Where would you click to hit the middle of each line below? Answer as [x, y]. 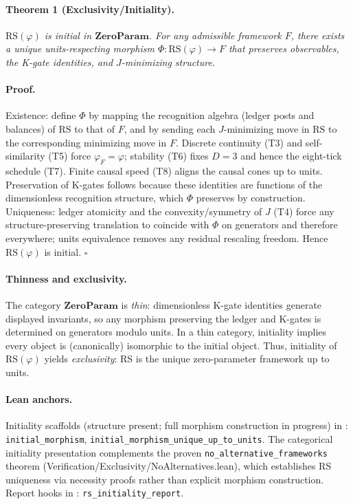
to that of [94, 128]
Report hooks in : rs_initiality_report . [95, 493]
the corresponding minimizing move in [86, 142]
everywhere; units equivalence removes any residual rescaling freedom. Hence [167, 238]
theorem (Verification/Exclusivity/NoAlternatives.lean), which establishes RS [169, 466]
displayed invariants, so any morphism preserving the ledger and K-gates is [163, 318]
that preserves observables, [284, 48]
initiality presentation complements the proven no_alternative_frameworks [167, 452]
